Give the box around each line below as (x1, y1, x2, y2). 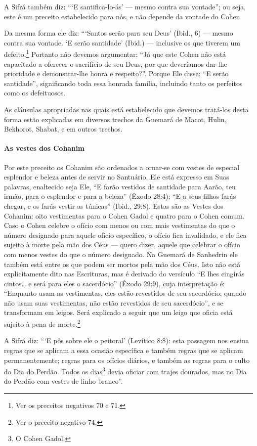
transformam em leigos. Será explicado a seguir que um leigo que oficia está (4, 307, 233, 317)
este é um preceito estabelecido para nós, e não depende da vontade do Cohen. (4, 11, 242, 21)
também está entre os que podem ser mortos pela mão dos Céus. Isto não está (4, 259, 241, 269)
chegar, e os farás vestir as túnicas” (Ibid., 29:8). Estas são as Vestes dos (4, 200, 223, 211)
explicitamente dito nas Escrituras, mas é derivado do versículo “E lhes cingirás (4, 268, 245, 279)
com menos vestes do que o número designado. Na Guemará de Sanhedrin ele (4, 249, 238, 259)
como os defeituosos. (4, 88, 66, 98)
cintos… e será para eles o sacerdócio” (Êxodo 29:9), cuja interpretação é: (4, 278, 225, 288)
